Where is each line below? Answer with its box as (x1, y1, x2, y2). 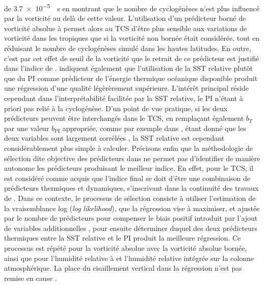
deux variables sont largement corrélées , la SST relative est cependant (4, 133, 225, 143)
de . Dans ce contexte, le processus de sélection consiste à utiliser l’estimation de (4, 192, 256, 203)
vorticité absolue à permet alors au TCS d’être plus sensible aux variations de (4, 22, 247, 33)
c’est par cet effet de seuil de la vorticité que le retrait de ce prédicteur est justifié (4, 53, 259, 63)
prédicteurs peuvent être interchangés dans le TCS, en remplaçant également (4, 113, 244, 123)
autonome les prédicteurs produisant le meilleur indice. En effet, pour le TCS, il (4, 163, 254, 173)
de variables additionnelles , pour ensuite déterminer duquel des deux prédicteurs (4, 222, 257, 233)
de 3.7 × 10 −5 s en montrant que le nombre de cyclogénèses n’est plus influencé (4, 2, 260, 13)
